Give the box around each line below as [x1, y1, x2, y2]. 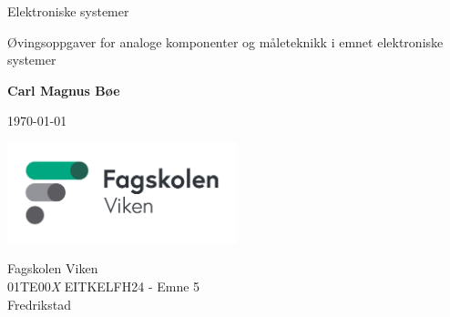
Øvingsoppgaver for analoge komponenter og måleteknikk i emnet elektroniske [7, 32, 444, 51]
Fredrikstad [7, 294, 71, 313]
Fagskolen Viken [7, 259, 98, 278]
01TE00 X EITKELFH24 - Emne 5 [7, 276, 200, 295]
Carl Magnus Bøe [7, 80, 120, 99]
